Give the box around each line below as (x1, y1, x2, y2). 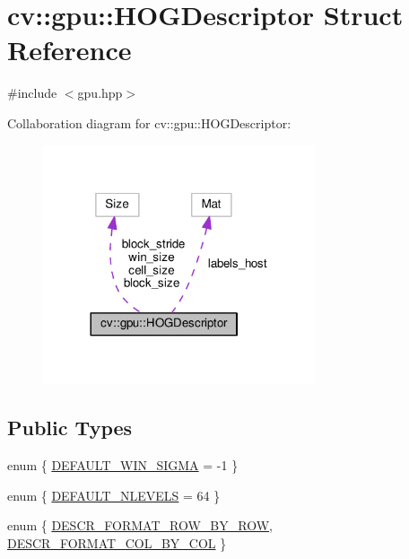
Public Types (7, 414, 133, 441)
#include (7, 83, 57, 102)
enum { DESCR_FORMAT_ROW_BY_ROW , (7, 516, 273, 535)
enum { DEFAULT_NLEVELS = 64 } (7, 485, 221, 504)
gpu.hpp (77, 83, 123, 102)
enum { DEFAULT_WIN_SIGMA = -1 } (7, 456, 239, 475)
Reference (7, 31, 132, 68)
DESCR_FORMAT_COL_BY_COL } (7, 533, 227, 552)
